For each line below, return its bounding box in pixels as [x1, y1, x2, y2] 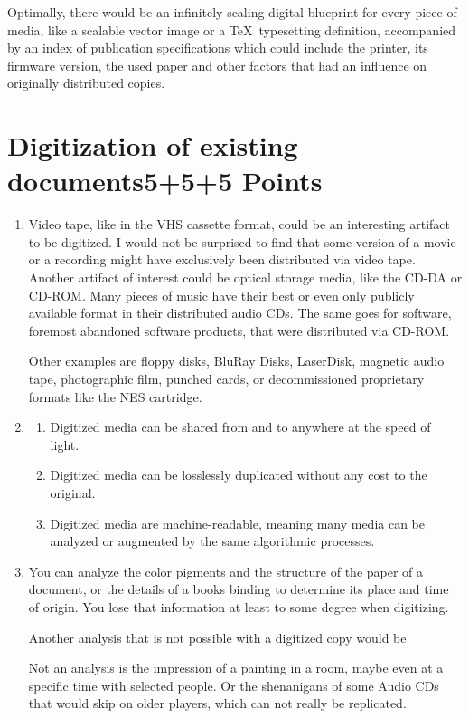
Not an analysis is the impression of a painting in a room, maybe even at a [28, 658, 444, 677]
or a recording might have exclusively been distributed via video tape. [28, 250, 416, 269]
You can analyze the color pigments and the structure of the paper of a [28, 561, 424, 580]
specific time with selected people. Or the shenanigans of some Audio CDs [28, 675, 439, 694]
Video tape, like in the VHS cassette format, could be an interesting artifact [28, 215, 451, 234]
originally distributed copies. [7, 73, 165, 92]
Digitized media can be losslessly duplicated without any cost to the [50, 465, 427, 484]
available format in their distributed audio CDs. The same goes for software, [28, 303, 452, 322]
